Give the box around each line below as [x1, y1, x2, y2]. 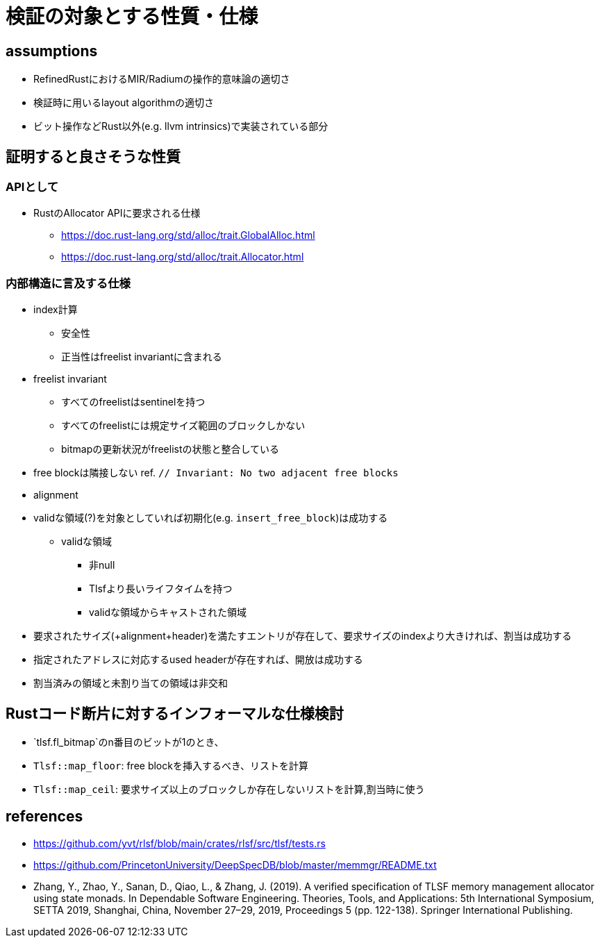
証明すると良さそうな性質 [6, 147, 181, 165]
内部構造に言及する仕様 [6, 276, 131, 290]
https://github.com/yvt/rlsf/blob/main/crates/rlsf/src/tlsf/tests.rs [33, 837, 326, 849]
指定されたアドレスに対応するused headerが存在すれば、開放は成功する [33, 653, 363, 666]
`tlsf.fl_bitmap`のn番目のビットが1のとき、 [33, 735, 224, 748]
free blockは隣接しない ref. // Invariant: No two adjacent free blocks [33, 467, 399, 479]
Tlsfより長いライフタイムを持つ [89, 583, 233, 595]
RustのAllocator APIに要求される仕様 [33, 207, 201, 219]
